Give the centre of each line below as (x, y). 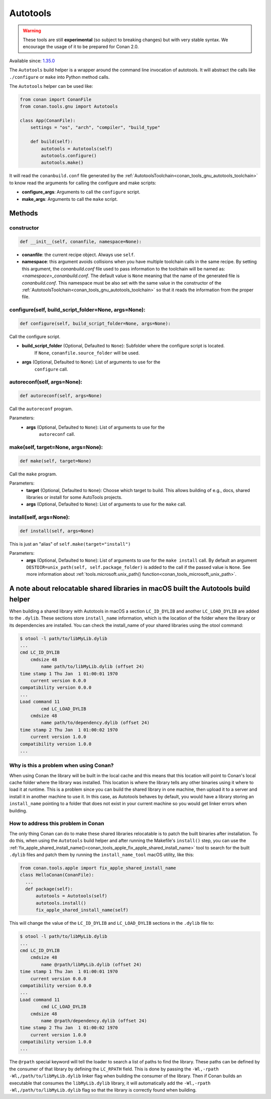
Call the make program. (33, 474)
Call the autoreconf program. (41, 409)
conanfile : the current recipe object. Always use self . (78, 255)
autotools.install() (61, 903)
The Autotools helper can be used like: (51, 86)
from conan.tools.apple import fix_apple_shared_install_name (98, 868)
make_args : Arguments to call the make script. (70, 199)
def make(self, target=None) (56, 461)
